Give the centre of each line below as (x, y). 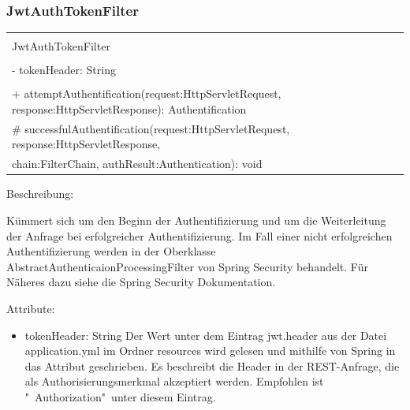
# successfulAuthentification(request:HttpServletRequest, (151, 128)
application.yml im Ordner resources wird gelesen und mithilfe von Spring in (210, 350)
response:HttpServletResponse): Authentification (129, 109)
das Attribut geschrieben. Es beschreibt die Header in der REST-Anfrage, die (212, 365)
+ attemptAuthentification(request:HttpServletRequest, (147, 93)
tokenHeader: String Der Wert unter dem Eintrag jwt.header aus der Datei (206, 335)
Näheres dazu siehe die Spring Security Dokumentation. (141, 282)
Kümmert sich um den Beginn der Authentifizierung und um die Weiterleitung (196, 220)
